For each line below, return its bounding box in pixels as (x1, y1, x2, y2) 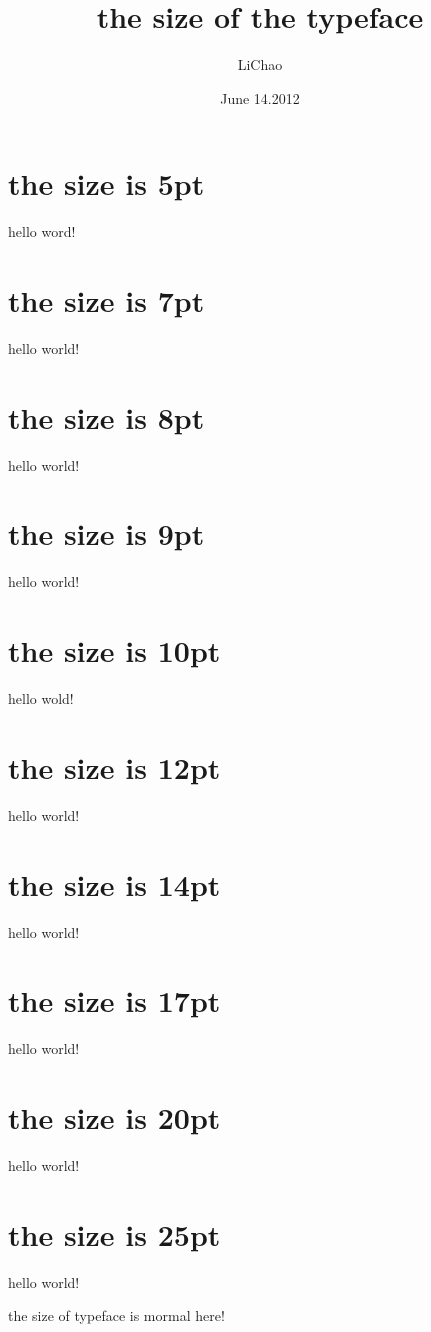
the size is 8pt (8, 396, 205, 437)
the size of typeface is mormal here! (8, 1305, 225, 1326)
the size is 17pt (8, 980, 221, 1021)
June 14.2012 (220, 87, 300, 108)
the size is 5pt (8, 163, 205, 204)
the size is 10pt (8, 630, 221, 671)
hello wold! (8, 688, 74, 709)
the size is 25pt (8, 1213, 221, 1254)
